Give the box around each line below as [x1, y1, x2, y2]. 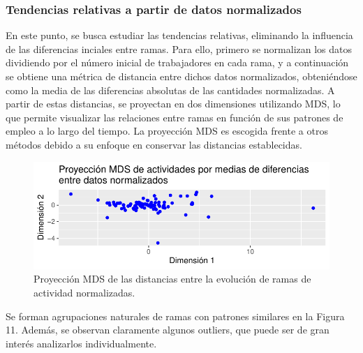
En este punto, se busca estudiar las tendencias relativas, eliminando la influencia [6, 28, 353, 43]
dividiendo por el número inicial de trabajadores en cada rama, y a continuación [6, 55, 349, 70]
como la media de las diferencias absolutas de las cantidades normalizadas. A [6, 82, 335, 97]
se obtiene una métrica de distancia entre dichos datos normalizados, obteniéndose [6, 69, 357, 83]
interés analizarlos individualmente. [6, 336, 157, 350]
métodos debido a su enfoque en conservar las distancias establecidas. [6, 137, 302, 151]
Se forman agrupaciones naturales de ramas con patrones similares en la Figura [6, 308, 345, 323]
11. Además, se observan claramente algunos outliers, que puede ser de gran [6, 322, 329, 337]
